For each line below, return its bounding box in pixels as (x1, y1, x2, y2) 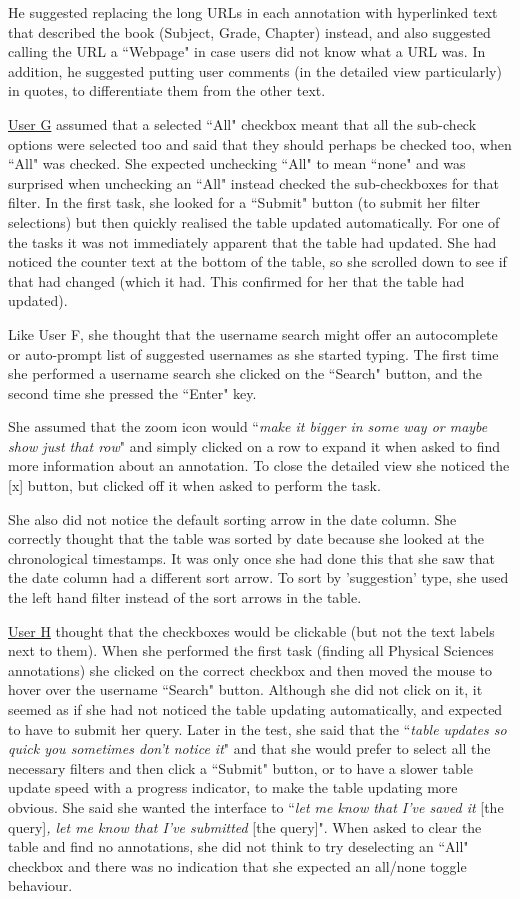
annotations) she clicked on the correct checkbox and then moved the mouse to (8, 659, 493, 680)
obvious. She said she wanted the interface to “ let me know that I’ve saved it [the (8, 796, 504, 817)
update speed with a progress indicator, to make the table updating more (8, 777, 458, 798)
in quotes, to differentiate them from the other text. (8, 80, 326, 101)
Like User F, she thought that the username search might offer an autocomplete (8, 323, 498, 344)
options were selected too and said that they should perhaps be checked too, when (8, 133, 512, 154)
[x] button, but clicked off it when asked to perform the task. (8, 475, 381, 496)
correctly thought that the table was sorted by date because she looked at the (8, 528, 484, 549)
